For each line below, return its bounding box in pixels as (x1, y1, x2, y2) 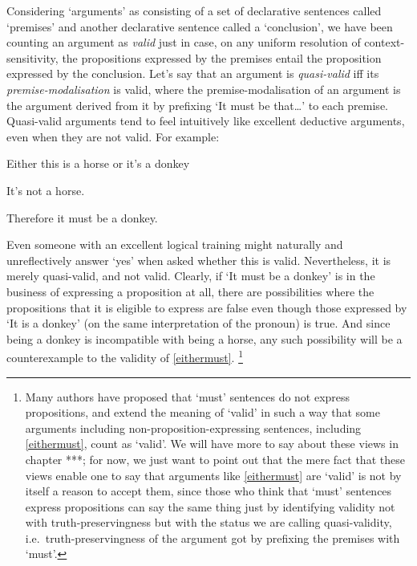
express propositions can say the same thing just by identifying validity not (25, 498, 395, 515)
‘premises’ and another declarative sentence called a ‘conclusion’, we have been (6, 18, 393, 35)
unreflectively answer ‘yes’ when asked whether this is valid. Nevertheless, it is (6, 251, 391, 268)
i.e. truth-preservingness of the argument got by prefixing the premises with (25, 529, 400, 546)
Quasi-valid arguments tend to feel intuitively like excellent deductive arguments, (6, 112, 405, 129)
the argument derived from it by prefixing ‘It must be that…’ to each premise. (6, 96, 388, 113)
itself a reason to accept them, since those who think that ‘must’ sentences (25, 483, 392, 499)
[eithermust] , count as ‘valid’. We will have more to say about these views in (25, 435, 399, 452)
